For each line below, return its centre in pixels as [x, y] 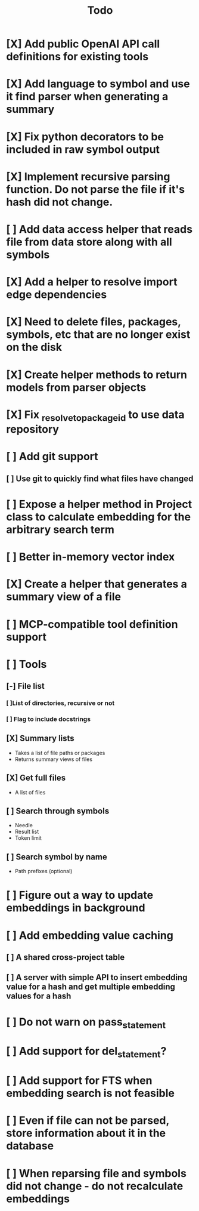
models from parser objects [76, 387]
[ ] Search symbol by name [57, 857]
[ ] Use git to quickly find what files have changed [100, 478]
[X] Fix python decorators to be [85, 136]
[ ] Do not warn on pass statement [86, 1023]
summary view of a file [63, 597]
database [30, 1146]
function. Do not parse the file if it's [96, 189]
